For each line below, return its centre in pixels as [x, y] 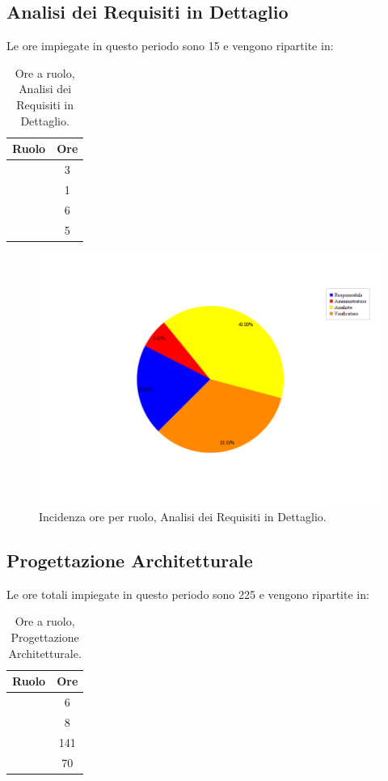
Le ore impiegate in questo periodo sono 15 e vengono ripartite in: [170, 46]
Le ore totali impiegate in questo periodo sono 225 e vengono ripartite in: [188, 594]
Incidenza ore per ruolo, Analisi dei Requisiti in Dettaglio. [183, 516]
